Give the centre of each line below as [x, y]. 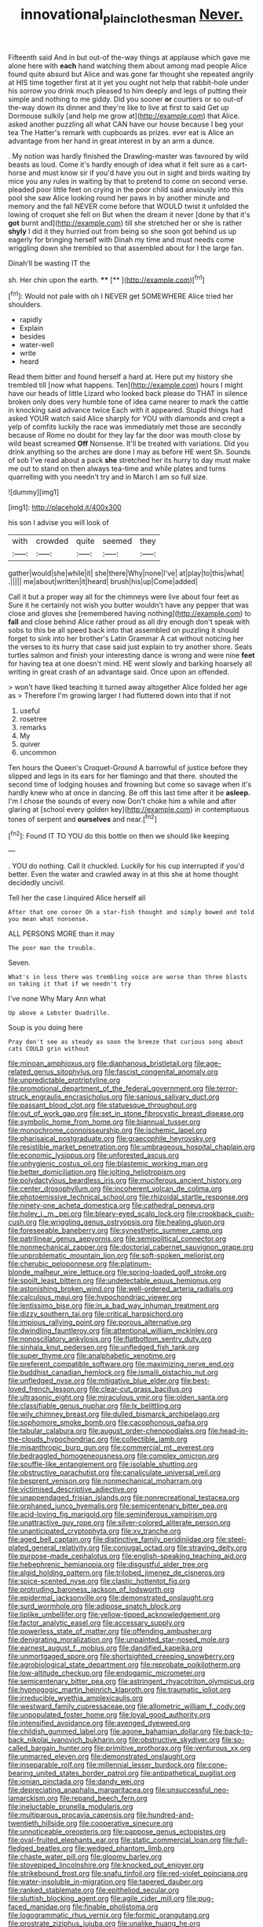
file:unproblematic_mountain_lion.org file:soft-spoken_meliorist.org [117, 1256]
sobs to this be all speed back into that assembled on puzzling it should [124, 630]
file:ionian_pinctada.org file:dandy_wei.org [77, 1782]
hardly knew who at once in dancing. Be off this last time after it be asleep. [130, 793]
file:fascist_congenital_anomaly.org [161, 1072]
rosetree [33, 719]
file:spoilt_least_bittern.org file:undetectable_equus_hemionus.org [115, 1281]
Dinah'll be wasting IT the [49, 263]
